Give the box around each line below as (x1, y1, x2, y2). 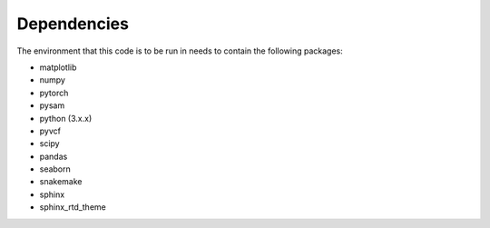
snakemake (39, 176, 83, 187)
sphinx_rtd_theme (39, 202, 106, 213)
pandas (39, 151, 68, 162)
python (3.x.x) (39, 113, 93, 124)
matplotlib (39, 62, 77, 73)
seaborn (39, 164, 72, 174)
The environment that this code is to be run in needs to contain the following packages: (16, 45, 344, 56)
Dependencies (16, 14, 129, 34)
